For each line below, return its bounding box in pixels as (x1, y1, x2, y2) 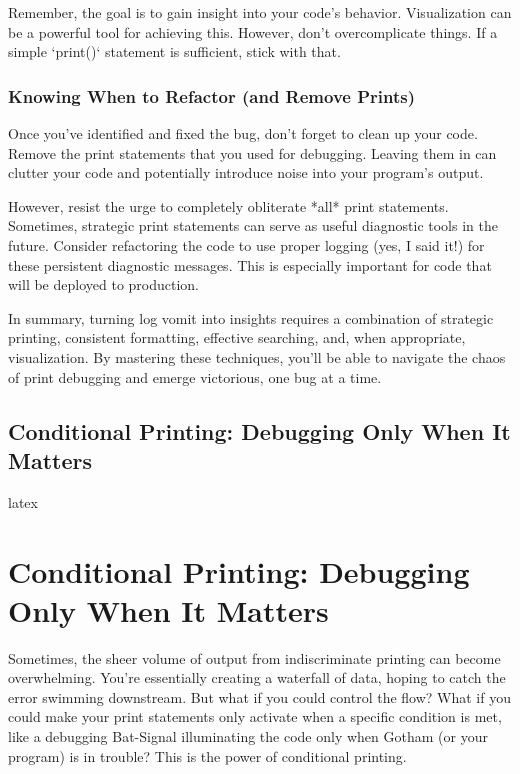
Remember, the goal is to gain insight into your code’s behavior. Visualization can (8, 2, 512, 22)
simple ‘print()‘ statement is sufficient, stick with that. (8, 41, 341, 62)
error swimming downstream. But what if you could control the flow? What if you (8, 686, 511, 707)
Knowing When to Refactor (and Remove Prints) (8, 83, 416, 108)
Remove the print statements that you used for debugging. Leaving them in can (8, 142, 497, 163)
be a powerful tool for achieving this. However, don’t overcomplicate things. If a (8, 21, 498, 42)
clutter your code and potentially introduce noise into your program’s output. (8, 162, 484, 183)
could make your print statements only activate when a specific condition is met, (8, 706, 502, 727)
